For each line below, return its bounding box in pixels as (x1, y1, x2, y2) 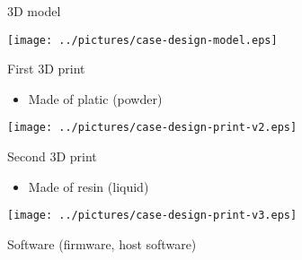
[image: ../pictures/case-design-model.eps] (7, 33, 278, 47)
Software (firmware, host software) (7, 234, 197, 253)
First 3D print (7, 59, 85, 78)
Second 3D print (7, 147, 97, 166)
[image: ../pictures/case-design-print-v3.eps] (7, 209, 298, 222)
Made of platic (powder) (28, 89, 163, 108)
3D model (7, 2, 61, 20)
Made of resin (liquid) (28, 177, 149, 195)
